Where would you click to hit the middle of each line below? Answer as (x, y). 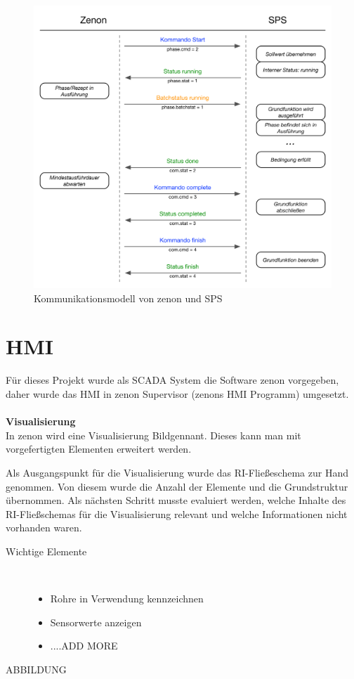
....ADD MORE (84, 646)
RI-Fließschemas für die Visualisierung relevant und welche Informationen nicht (177, 513)
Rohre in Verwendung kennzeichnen (127, 599)
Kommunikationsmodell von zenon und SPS (128, 298)
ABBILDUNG (36, 669)
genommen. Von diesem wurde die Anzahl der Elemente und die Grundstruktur (177, 486)
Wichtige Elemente (46, 551)
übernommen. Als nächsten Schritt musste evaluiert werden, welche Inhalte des (176, 500)
